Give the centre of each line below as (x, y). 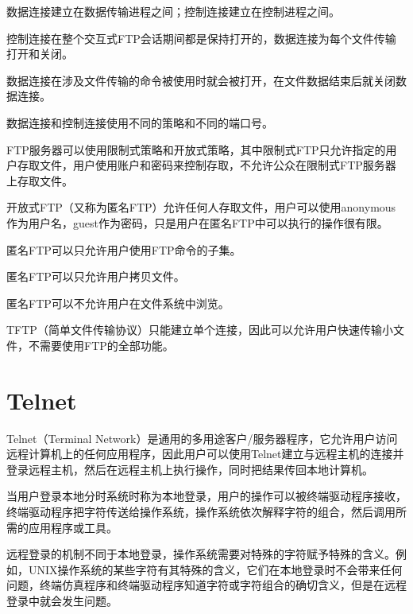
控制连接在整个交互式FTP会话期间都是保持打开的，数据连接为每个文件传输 (201, 38)
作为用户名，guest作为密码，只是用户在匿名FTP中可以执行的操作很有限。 (197, 222)
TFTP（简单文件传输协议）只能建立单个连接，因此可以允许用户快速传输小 (200, 330)
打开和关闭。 (40, 54)
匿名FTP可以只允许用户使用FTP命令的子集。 (124, 249)
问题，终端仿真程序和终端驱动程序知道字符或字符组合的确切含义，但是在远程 (206, 585)
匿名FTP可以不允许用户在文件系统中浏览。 (118, 303)
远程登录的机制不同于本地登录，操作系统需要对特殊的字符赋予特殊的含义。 (201, 554)
